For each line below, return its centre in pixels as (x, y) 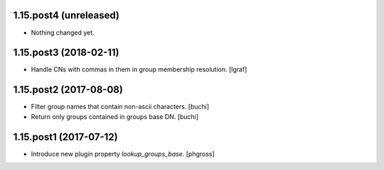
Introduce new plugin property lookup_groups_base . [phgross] (123, 154)
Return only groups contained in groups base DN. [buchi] (115, 116)
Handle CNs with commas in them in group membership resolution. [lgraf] (139, 69)
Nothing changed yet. (63, 33)
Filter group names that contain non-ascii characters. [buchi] (120, 107)
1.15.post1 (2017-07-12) (65, 137)
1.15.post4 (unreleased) (66, 15)
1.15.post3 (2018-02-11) (66, 53)
